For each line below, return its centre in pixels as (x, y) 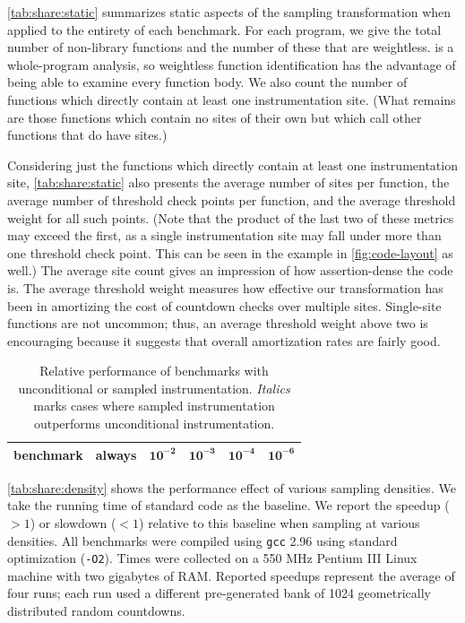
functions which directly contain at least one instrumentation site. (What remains (232, 99)
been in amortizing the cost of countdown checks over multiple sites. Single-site (224, 305)
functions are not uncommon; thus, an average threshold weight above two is (218, 323)
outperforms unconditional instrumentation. (154, 424)
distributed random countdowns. (96, 611)
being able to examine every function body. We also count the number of (207, 82)
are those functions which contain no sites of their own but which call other (215, 117)
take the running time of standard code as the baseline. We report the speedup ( (228, 505)
